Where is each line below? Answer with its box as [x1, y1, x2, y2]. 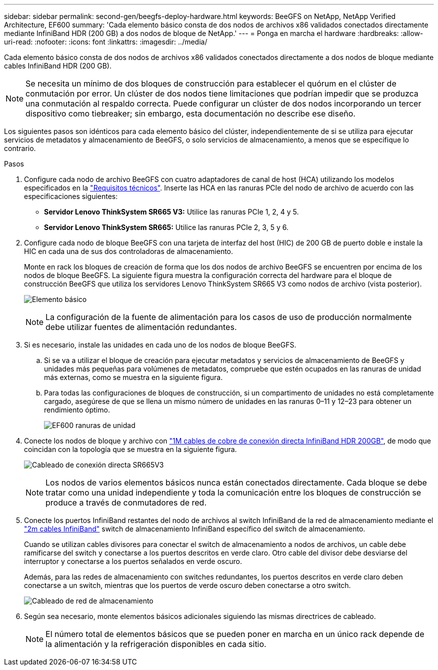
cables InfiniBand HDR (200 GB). [4, 61, 111, 70]
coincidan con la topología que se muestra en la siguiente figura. [24, 445, 237, 453]
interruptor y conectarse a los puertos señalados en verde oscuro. [24, 557, 242, 565]
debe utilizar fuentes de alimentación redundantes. [45, 322, 237, 332]
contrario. [4, 144, 36, 152]
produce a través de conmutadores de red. [45, 497, 207, 507]
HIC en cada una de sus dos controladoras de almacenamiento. [24, 247, 233, 255]
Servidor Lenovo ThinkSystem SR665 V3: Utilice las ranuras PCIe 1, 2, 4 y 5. [44, 207, 299, 216]
